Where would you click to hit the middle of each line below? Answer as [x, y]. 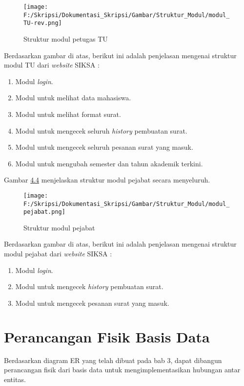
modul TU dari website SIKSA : [52, 65]
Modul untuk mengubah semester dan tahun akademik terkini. [109, 163]
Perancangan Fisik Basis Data [107, 336]
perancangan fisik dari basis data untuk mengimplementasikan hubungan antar [122, 370]
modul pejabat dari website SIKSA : [58, 254]
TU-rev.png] [43, 23]
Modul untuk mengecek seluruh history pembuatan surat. [101, 130]
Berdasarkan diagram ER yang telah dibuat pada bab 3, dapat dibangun [113, 360]
